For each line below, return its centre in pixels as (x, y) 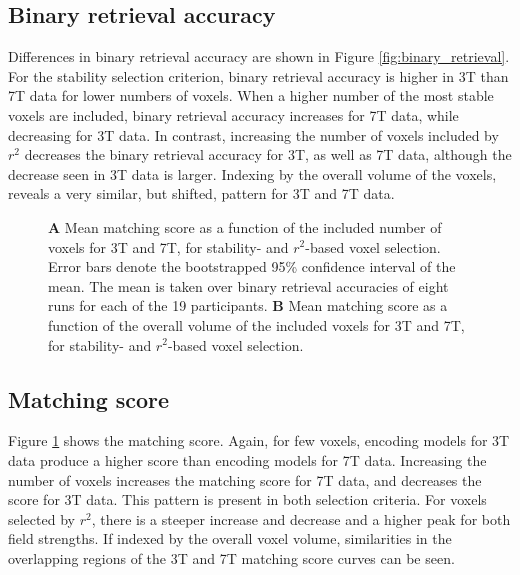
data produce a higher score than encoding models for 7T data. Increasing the (247, 459)
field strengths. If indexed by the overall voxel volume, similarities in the (230, 538)
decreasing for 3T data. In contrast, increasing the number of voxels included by (253, 134)
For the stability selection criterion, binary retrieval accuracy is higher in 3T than (258, 75)
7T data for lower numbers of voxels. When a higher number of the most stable (251, 95)
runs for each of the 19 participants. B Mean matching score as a (248, 305)
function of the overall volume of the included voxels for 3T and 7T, (256, 324)
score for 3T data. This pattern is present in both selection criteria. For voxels (247, 499)
